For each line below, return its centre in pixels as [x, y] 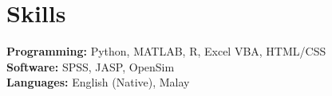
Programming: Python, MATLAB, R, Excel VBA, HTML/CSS [166, 51]
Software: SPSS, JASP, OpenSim [91, 66]
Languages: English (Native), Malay [98, 82]
